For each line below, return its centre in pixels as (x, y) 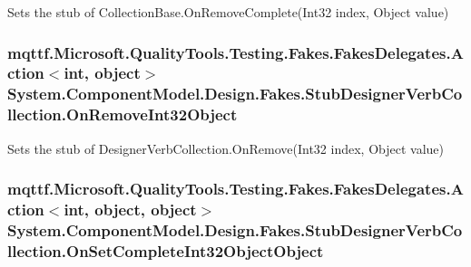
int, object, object (130, 210)
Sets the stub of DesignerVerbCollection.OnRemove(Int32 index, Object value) (226, 148)
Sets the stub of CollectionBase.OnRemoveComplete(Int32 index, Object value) (228, 12)
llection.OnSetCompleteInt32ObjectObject (166, 250)
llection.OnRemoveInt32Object (123, 114)
